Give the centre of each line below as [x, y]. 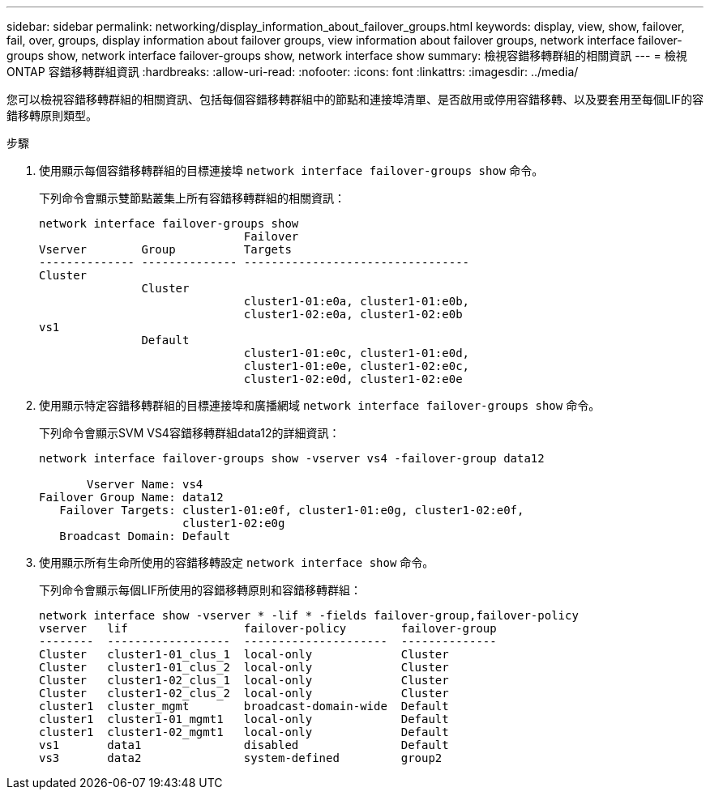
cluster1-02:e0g [234, 523]
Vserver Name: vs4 [145, 484]
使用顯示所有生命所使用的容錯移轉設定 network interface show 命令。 [237, 562]
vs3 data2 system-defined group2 [241, 758]
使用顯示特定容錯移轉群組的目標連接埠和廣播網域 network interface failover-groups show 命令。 [320, 405]
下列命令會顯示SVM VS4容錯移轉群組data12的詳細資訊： [190, 433]
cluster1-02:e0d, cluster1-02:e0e [353, 379]
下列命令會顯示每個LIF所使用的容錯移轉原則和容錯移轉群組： [200, 590]
